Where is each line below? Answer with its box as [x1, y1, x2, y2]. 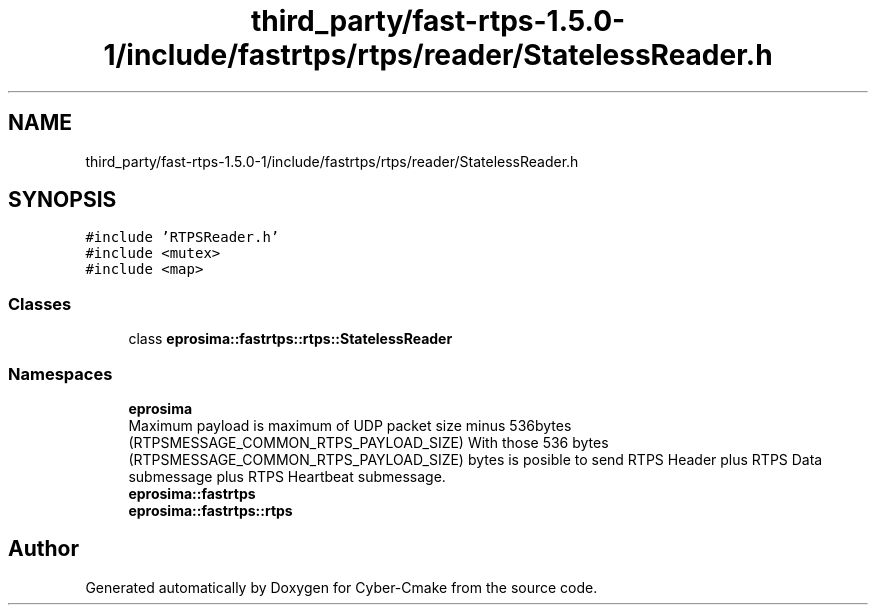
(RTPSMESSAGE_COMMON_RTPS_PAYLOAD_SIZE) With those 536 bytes [128, 433, 609, 451]
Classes [8, 293, 72, 314]
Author [8, 536, 79, 562]
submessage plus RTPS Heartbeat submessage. [128, 467, 446, 485]
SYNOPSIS [8, 187, 117, 213]
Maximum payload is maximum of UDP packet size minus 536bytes [128, 416, 572, 434]
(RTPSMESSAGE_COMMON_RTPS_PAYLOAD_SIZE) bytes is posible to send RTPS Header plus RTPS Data [128, 450, 823, 468]
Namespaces [8, 363, 113, 384]
